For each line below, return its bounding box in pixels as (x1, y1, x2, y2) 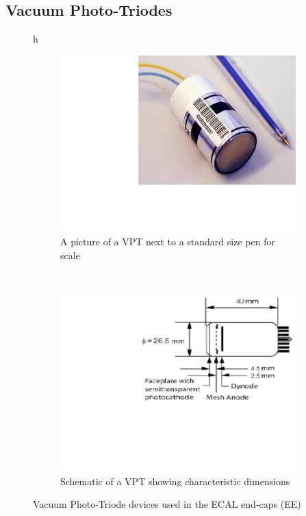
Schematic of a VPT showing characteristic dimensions (60, 474, 290, 488)
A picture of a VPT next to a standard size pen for (60, 234, 275, 249)
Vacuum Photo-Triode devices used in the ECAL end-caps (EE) (33, 497, 301, 511)
